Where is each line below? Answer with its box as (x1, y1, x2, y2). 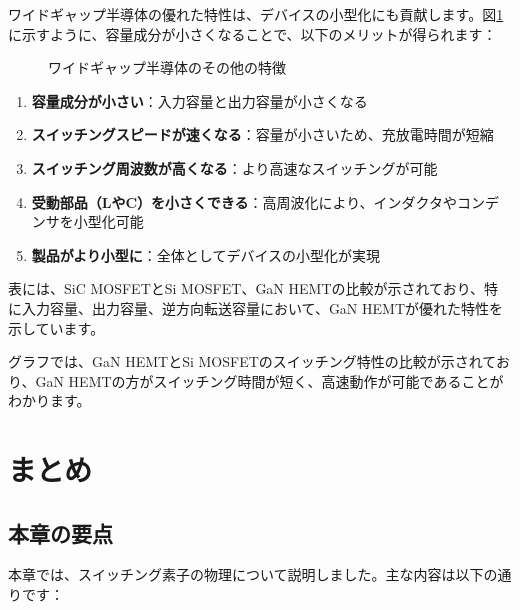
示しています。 (8, 317, 105, 338)
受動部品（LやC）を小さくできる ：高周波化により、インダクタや (31, 191, 458, 212)
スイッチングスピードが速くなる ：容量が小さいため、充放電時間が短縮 (31, 124, 494, 145)
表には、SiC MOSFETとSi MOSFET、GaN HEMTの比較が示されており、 (8, 278, 485, 299)
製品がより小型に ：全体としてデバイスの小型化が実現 (31, 244, 380, 265)
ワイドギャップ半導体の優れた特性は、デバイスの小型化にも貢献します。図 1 (8, 4, 504, 24)
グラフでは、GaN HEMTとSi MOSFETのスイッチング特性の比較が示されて (8, 351, 496, 372)
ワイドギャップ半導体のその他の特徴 (48, 57, 286, 78)
